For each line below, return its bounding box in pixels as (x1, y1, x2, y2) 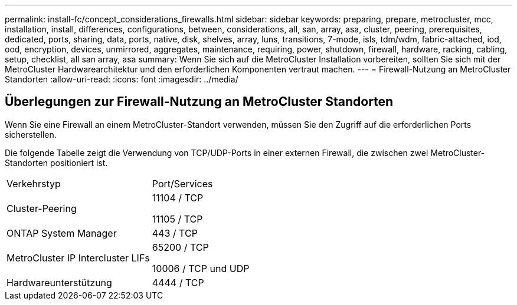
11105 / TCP (152, 213, 203, 225)
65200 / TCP (152, 241, 209, 253)
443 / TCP (152, 227, 198, 239)
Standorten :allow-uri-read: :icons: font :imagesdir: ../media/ (5, 74, 238, 84)
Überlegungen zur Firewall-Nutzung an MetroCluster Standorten (5, 94, 394, 110)
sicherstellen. (5, 129, 57, 140)
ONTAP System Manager (6, 227, 117, 239)
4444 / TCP (152, 276, 204, 289)
